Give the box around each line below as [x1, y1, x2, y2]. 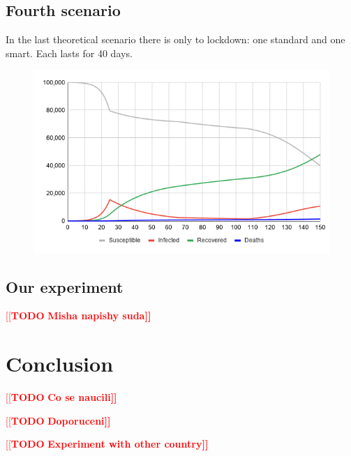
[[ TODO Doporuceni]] [6, 413, 111, 427]
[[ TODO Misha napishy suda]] [6, 308, 151, 323]
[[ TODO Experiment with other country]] [6, 436, 209, 451]
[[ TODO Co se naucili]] [6, 390, 117, 404]
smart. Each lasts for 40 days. [6, 45, 133, 60]
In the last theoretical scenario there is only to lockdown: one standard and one [6, 32, 345, 47]
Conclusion [6, 349, 114, 378]
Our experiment [6, 275, 124, 297]
